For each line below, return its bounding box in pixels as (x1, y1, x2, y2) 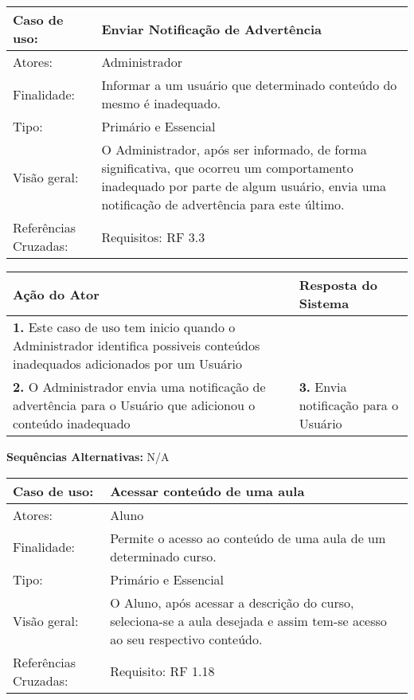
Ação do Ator (13, 284, 100, 303)
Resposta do (299, 276, 378, 294)
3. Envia (299, 377, 347, 396)
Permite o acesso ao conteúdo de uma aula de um (110, 528, 386, 547)
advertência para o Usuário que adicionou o (13, 396, 256, 414)
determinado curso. (110, 546, 217, 565)
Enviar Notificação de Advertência (101, 19, 322, 38)
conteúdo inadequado (13, 414, 131, 432)
